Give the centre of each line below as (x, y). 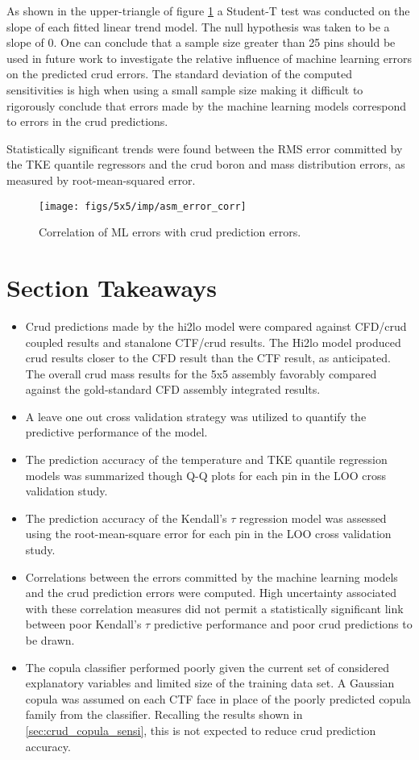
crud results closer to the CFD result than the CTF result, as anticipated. (208, 358)
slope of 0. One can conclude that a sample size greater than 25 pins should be (201, 42)
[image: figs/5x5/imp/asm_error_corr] (143, 206)
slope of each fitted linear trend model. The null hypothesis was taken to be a (198, 26)
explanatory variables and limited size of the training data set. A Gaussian (210, 683)
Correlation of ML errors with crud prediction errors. (170, 232)
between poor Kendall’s (83, 624)
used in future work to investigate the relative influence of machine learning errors (209, 58)
